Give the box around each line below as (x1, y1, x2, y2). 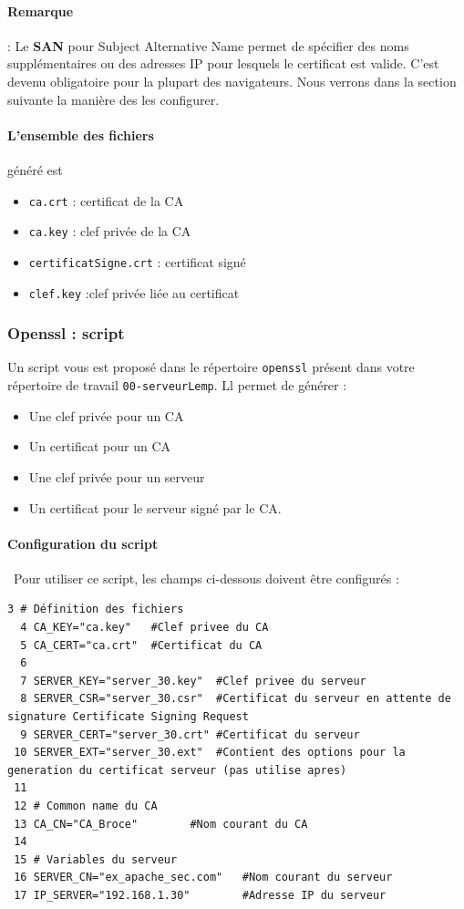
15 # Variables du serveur (14, 852, 178, 866)
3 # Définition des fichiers (7, 603, 184, 616)
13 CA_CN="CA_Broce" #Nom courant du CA (14, 817, 308, 831)
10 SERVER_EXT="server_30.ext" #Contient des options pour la (14, 746, 406, 759)
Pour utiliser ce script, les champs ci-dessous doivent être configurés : (13, 568, 399, 587)
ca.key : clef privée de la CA (28, 222, 191, 241)
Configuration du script (7, 533, 159, 553)
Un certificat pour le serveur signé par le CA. (28, 498, 282, 517)
